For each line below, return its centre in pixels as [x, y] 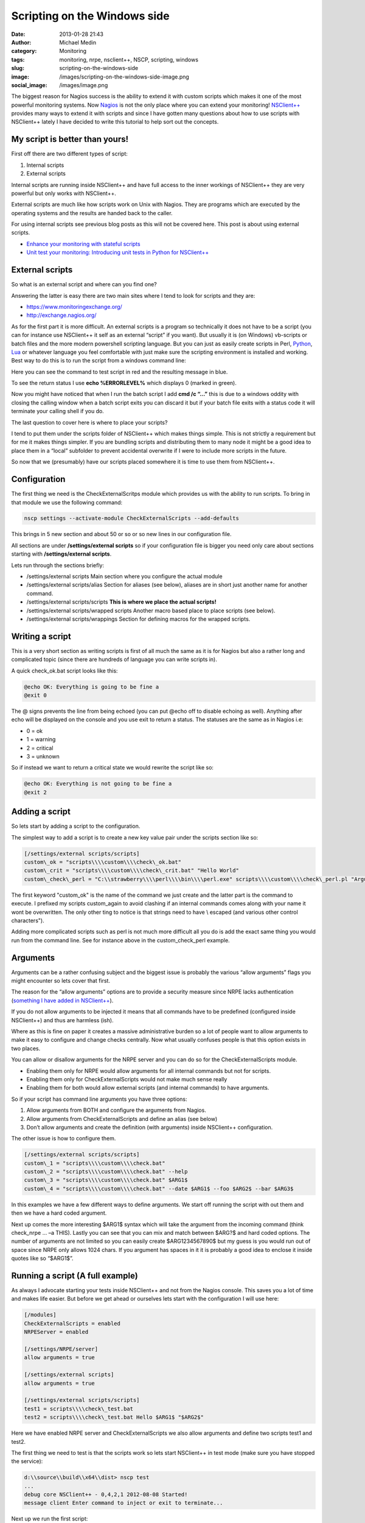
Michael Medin [78, 42]
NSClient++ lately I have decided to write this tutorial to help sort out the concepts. [115, 122]
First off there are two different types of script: [69, 154]
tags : [18, 59]
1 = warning [41, 740]
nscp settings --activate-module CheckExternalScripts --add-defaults [132, 518]
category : [24, 51]
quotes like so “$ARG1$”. [42, 1259]
